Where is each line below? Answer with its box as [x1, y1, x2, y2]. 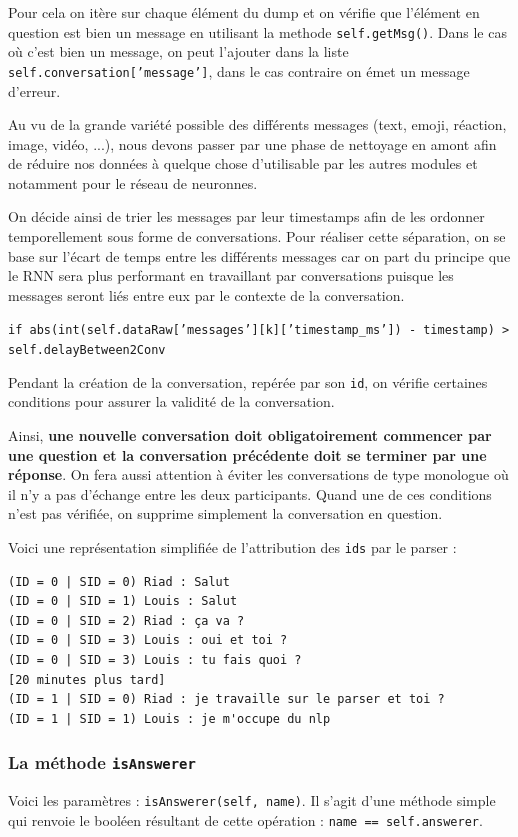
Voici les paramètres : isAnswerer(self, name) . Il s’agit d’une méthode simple [8, 790, 496, 811]
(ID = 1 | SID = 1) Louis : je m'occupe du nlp [8, 711, 331, 726]
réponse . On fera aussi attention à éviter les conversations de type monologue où [8, 464, 509, 485]
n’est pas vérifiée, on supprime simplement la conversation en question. [8, 503, 443, 524]
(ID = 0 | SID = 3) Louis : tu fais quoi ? [8, 653, 302, 667]
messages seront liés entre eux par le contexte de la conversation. [8, 284, 405, 305]
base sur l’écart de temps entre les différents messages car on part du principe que [8, 245, 511, 266]
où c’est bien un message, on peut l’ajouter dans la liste [8, 41, 349, 62]
